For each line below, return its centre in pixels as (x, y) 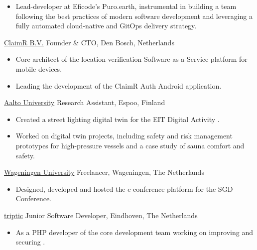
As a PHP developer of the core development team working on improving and (134, 232)
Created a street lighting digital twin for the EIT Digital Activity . (118, 119)
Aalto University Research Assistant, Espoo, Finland (85, 102)
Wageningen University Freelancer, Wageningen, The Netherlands (104, 172)
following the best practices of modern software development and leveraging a (134, 16)
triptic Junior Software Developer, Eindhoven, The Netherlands (101, 215)
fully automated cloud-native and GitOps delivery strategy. (106, 26)
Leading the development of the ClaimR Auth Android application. (119, 85)
